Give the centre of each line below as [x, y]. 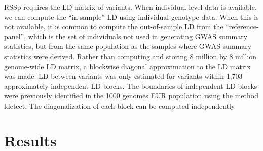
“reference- [242, 27]
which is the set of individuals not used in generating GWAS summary [138, 36]
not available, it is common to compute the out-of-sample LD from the [114, 27]
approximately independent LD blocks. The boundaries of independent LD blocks [131, 86]
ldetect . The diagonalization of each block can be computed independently [120, 105]
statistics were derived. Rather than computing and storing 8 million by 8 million [130, 56]
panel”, [15, 36]
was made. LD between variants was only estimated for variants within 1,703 [123, 76]
